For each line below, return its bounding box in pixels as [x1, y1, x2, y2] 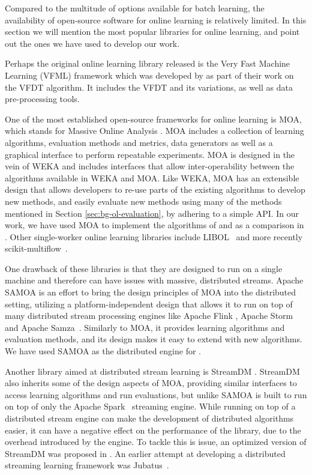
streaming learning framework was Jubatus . [5, 459, 169, 471]
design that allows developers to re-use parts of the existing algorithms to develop [5, 183, 305, 196]
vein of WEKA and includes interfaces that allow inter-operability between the [5, 160, 295, 172]
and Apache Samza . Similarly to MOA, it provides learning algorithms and [5, 321, 285, 333]
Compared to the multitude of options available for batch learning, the [5, 2, 265, 14]
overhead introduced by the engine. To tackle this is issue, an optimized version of [5, 435, 307, 448]
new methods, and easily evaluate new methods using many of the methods [5, 195, 282, 207]
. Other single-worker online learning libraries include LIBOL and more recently [5, 230, 303, 243]
